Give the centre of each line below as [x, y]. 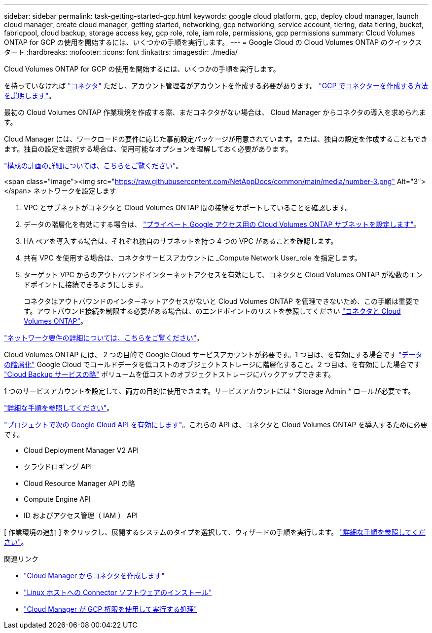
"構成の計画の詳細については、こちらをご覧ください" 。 [93, 166]
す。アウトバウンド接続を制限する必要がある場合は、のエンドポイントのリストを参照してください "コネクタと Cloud [212, 311]
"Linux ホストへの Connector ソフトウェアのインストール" [118, 592]
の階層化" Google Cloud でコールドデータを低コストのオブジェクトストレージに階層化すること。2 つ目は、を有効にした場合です [212, 364]
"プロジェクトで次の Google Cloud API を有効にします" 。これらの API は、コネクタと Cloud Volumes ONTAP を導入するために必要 [216, 425]
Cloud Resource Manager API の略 [79, 483]
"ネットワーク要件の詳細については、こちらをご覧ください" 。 [104, 338]
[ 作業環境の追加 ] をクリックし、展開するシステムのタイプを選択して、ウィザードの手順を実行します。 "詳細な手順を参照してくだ [215, 532]
